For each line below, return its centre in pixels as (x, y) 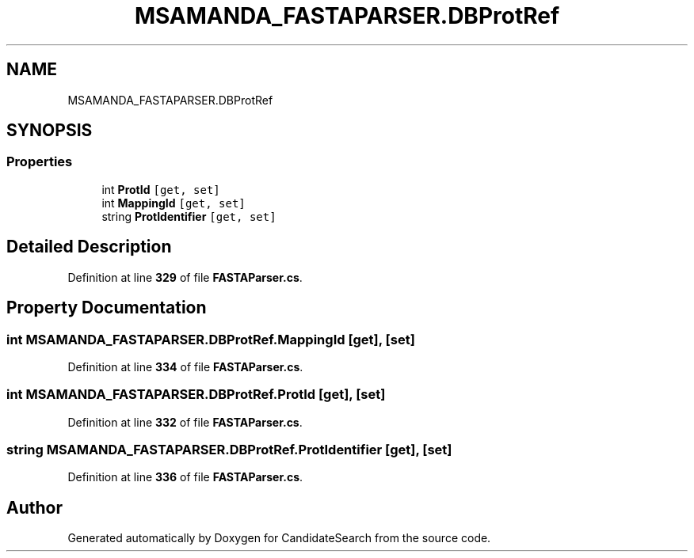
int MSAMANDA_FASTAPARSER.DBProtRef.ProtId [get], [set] (196, 395)
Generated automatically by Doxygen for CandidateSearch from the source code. (279, 538)
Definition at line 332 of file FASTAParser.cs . (185, 422)
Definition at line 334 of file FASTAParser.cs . (185, 366)
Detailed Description (89, 247)
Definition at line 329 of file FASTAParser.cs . (185, 277)
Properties (40, 162)
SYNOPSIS (50, 131)
